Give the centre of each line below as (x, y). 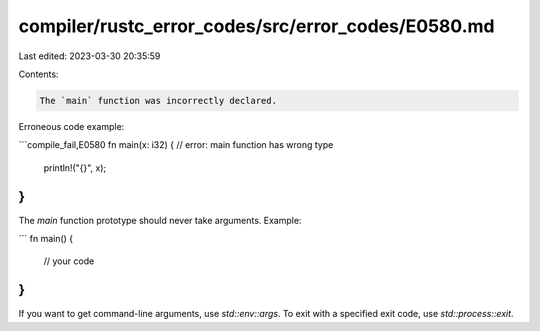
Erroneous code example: (71, 126)
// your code (69, 261)
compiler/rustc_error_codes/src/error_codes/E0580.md (256, 26)
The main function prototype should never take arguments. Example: (160, 220)
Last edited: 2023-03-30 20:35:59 (89, 56)
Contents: (38, 74)
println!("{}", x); (75, 167)
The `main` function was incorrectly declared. (158, 100)
